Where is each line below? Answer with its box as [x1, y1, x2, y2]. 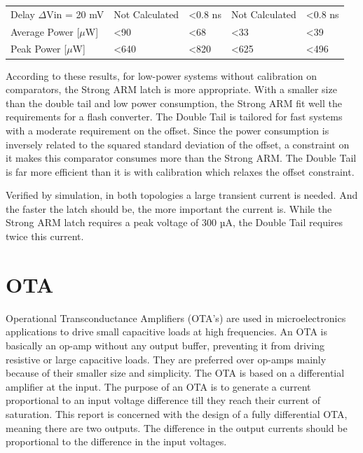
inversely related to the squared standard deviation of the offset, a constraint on [6, 137, 350, 151]
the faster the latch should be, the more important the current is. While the [6, 201, 332, 216]
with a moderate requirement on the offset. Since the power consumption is [6, 123, 329, 137]
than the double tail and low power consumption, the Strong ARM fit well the [6, 95, 342, 110]
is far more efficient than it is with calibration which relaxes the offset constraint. [6, 164, 355, 179]
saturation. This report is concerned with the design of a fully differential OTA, [6, 406, 348, 421]
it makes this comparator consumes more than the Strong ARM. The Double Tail [6, 151, 357, 165]
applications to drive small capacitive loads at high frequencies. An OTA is [6, 324, 327, 339]
